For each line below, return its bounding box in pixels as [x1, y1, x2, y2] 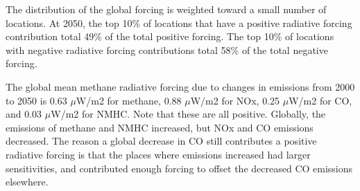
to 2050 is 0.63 [6, 93, 67, 107]
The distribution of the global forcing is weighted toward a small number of [6, 2, 327, 16]
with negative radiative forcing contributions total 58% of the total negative [6, 42, 328, 57]
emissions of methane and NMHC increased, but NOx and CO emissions [6, 120, 314, 134]
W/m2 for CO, [289, 93, 352, 107]
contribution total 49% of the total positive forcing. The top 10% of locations [6, 29, 334, 44]
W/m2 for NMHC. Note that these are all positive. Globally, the [51, 107, 326, 121]
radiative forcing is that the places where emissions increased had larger [6, 147, 311, 161]
